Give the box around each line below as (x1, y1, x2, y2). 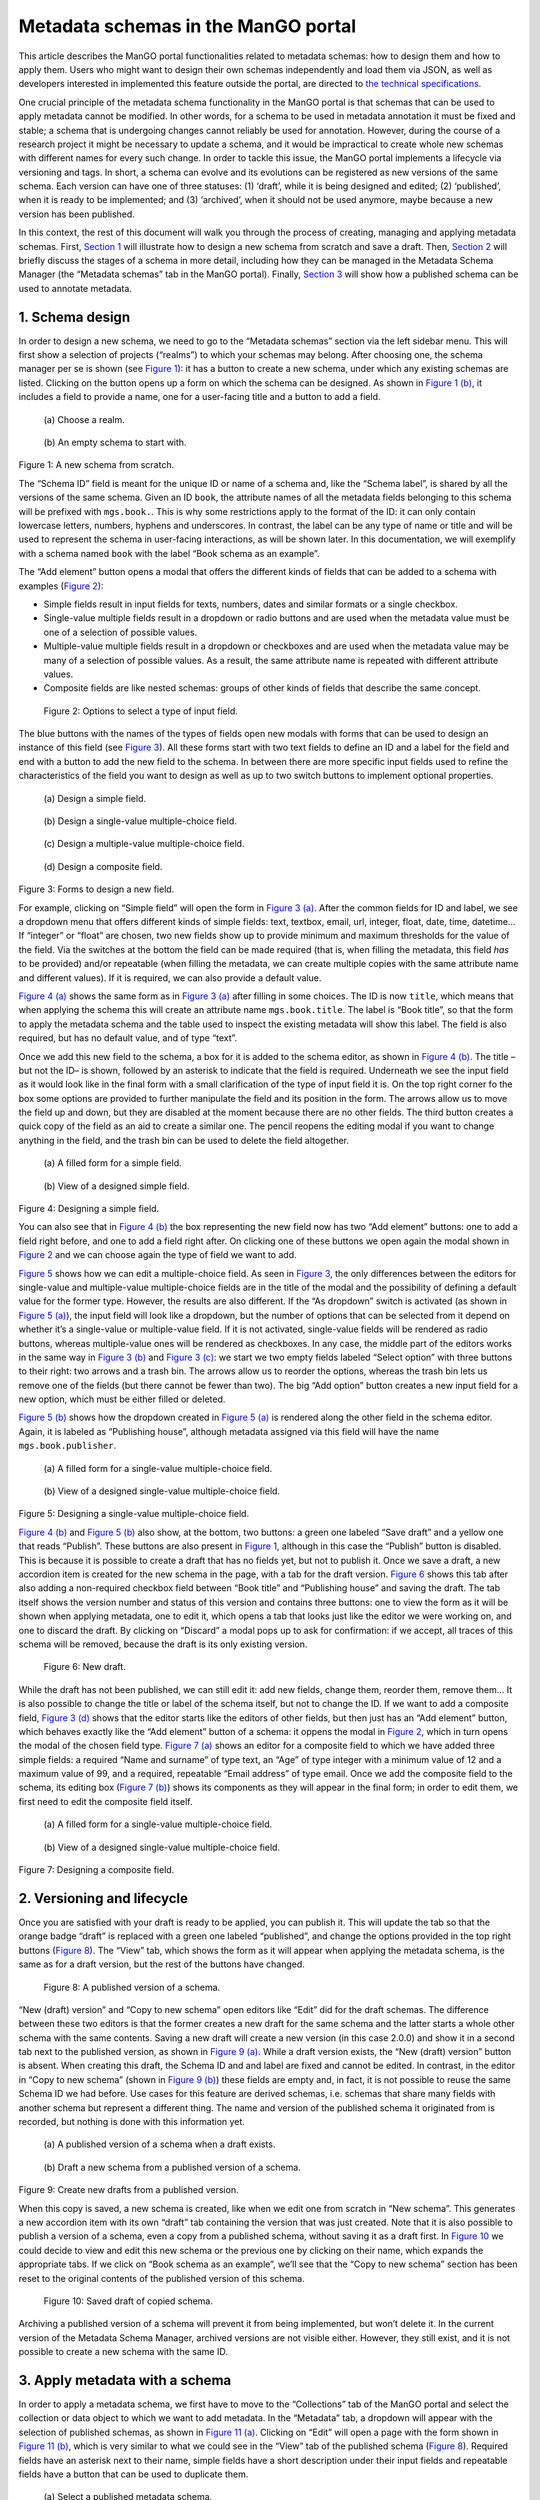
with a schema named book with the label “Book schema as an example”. (18, 547, 320, 559)
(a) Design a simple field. (43, 792, 147, 804)
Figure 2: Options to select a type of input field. (43, 705, 239, 717)
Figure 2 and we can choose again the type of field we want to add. (18, 1249, 297, 1261)
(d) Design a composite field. (43, 860, 163, 872)
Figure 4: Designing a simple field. (18, 1203, 160, 1215)
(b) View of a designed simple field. (43, 1180, 190, 1192)
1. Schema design (18, 308, 130, 325)
